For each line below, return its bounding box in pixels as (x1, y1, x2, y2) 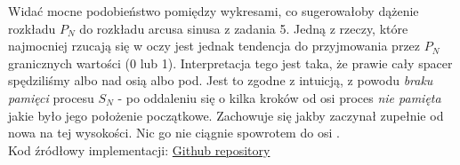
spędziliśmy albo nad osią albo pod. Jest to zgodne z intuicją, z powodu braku (8, 71, 433, 90)
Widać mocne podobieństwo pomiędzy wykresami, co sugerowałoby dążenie (8, 2, 419, 20)
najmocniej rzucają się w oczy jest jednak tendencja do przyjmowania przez (8, 36, 421, 55)
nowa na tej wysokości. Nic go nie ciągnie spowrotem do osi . (8, 123, 340, 142)
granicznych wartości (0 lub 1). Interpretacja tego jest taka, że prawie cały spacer (8, 53, 453, 72)
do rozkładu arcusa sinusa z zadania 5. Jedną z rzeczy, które (79, 19, 408, 37)
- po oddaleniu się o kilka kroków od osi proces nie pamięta (117, 88, 441, 106)
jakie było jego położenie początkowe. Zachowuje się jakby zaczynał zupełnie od (8, 106, 444, 124)
